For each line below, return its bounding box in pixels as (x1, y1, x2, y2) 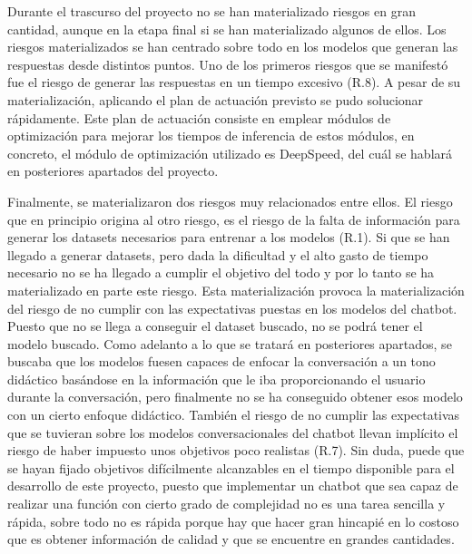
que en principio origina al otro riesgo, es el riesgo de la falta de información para (7, 209, 460, 228)
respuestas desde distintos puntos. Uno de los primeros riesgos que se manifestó (7, 54, 448, 73)
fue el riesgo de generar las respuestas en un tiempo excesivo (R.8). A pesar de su (7, 73, 461, 92)
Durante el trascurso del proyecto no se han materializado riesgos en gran (7, 2, 416, 20)
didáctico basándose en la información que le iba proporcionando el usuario (7, 369, 426, 388)
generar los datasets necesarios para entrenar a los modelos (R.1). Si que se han (7, 228, 450, 247)
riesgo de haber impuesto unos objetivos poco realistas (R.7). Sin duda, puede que (7, 441, 465, 460)
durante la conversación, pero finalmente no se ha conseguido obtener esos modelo (7, 387, 463, 406)
